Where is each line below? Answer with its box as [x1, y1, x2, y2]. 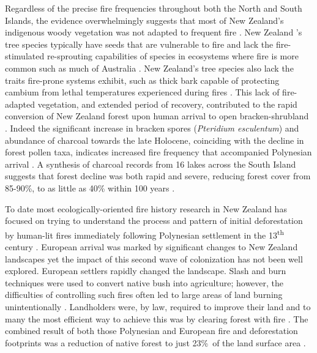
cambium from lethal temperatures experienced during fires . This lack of [5, 86, 280, 98]
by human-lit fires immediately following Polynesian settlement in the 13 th [5, 226, 284, 241]
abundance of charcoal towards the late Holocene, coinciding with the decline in [5, 133, 304, 146]
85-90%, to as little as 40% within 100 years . [5, 181, 175, 194]
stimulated [5, 50, 45, 62]
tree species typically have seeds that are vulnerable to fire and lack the [5, 37, 274, 50]
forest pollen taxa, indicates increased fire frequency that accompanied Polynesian [5, 146, 312, 158]
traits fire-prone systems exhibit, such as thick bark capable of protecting [5, 73, 280, 86]
